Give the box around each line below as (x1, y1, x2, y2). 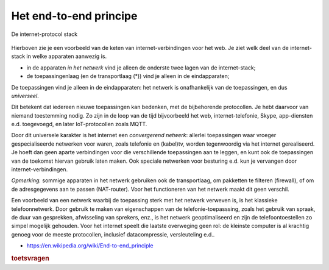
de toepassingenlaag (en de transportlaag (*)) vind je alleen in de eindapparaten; (26, 73, 230, 80)
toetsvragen (11, 254, 50, 262)
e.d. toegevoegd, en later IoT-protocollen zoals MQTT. (11, 121, 147, 128)
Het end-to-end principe (11, 9, 138, 23)
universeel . (11, 92, 39, 99)
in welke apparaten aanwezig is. (26, 52, 107, 60)
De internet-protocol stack (11, 30, 78, 38)
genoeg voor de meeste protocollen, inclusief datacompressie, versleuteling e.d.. (11, 230, 215, 238)
